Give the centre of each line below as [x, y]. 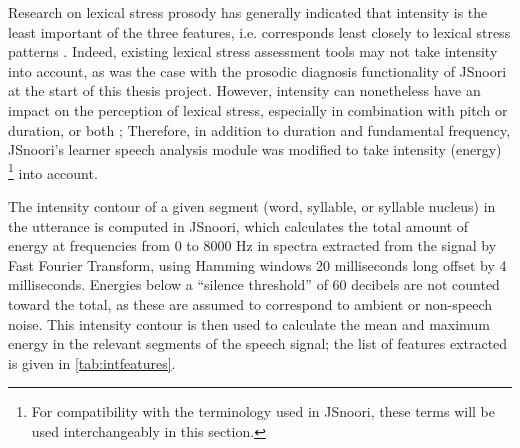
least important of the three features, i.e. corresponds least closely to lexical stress [259, 31]
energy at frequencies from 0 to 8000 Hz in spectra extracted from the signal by [252, 245]
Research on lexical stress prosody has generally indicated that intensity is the [248, 12]
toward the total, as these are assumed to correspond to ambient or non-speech [250, 303]
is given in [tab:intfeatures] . [92, 362]
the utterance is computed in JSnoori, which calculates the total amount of [238, 225]
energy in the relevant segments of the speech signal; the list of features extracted [258, 343]
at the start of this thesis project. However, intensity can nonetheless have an [244, 90]
